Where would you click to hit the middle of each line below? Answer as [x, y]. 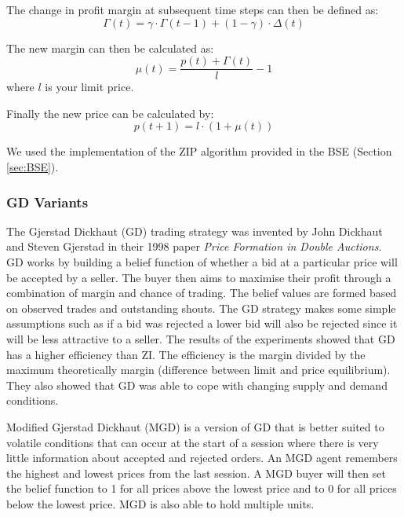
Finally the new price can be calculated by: [110, 113]
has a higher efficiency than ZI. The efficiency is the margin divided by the [186, 354]
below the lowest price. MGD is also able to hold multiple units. [160, 503]
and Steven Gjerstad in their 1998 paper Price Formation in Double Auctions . [194, 246]
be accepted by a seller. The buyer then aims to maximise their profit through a [199, 277]
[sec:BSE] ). [33, 167]
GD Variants [47, 202]
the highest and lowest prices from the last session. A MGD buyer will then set [196, 473]
